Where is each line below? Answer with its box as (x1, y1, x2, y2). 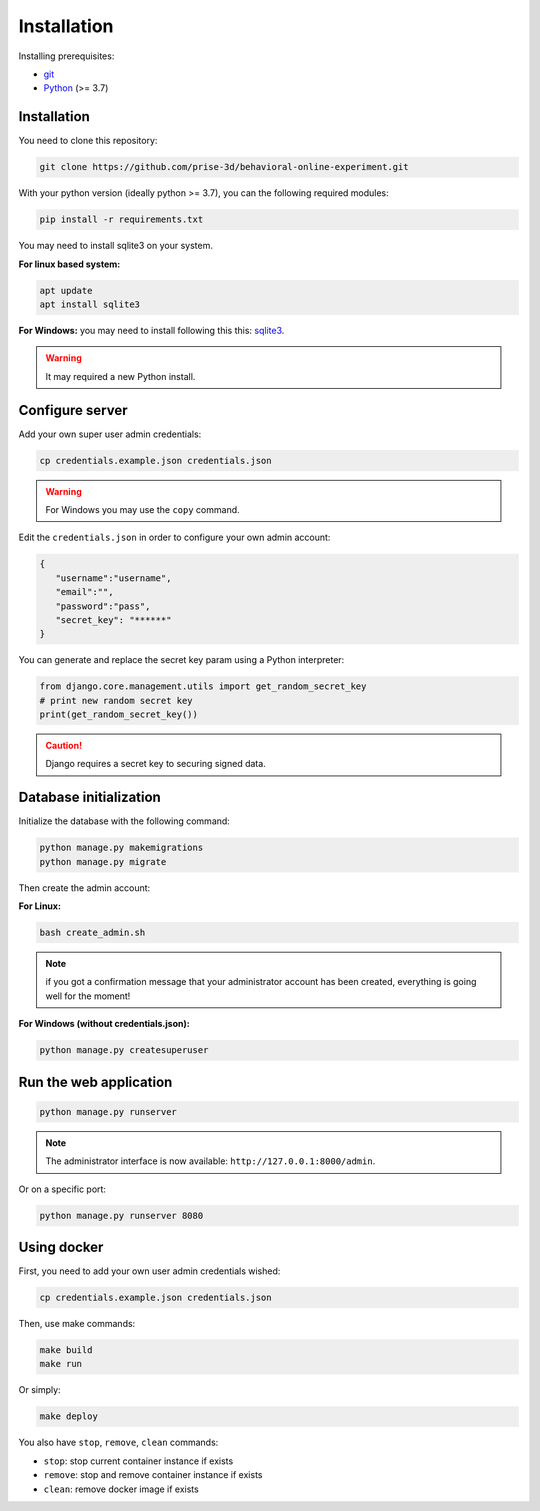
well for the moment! (45, 990, 131, 1002)
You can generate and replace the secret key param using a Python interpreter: (18, 654, 345, 666)
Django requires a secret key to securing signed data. (45, 758, 267, 770)
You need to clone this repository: (18, 135, 158, 147)
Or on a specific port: (18, 1183, 107, 1195)
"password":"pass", (55, 600, 151, 612)
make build (39, 1345, 93, 1355)
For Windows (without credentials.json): (18, 1018, 190, 1030)
